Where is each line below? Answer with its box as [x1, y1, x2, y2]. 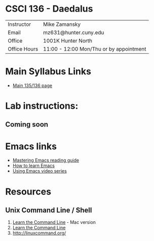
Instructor [8, 21, 31, 28]
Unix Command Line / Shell [5, 206, 92, 214]
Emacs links [5, 140, 57, 152]
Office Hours [8, 45, 38, 52]
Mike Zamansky [43, 21, 81, 28]
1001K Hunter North [43, 37, 93, 44]
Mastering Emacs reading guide [12, 157, 80, 164]
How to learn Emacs [12, 163, 55, 169]
